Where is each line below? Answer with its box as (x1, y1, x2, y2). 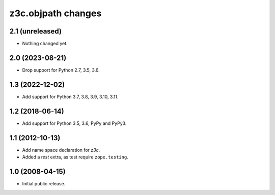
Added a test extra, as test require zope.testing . (22, 154, 128, 160)
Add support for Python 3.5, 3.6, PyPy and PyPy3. (22, 120, 127, 126)
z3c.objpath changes (9, 8, 102, 19)
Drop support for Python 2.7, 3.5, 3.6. (22, 67, 100, 73)
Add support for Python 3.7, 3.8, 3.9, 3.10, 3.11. (22, 93, 119, 100)
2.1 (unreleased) (9, 27, 62, 36)
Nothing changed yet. (22, 41, 68, 47)
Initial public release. (22, 180, 66, 186)
